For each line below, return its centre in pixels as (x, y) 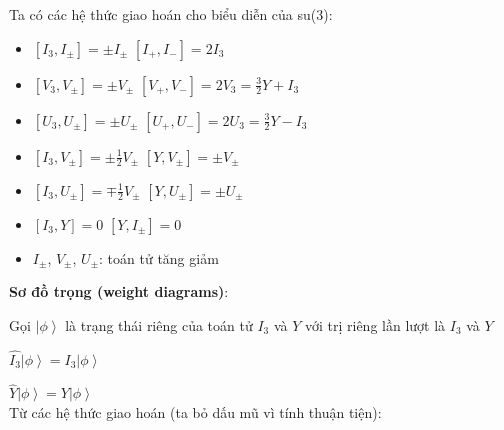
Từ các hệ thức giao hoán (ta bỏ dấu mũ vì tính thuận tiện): (195, 412)
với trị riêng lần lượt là (375, 324)
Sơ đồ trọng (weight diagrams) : (119, 291)
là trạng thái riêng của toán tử (159, 324)
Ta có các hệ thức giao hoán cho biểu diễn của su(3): (171, 14)
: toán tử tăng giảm (159, 257)
